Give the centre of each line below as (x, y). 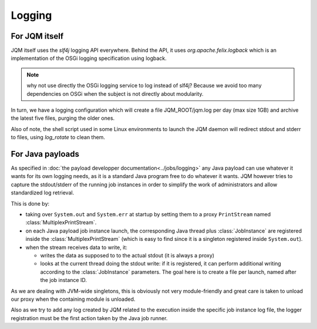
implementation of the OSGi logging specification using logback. (89, 58)
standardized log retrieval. (43, 193)
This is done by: (30, 203)
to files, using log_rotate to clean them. (58, 137)
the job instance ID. (64, 280)
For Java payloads (45, 154)
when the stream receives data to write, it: (76, 247)
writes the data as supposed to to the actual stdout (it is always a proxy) (127, 255)
